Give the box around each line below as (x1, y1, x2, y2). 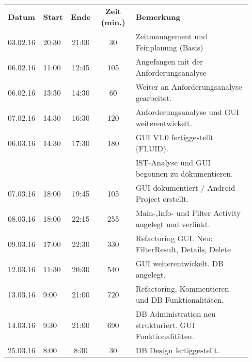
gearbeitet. (135, 92, 172, 103)
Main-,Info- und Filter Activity (135, 207, 241, 218)
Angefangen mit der (135, 56, 203, 67)
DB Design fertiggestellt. (135, 345, 220, 356)
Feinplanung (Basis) (135, 42, 204, 53)
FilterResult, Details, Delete (135, 244, 231, 255)
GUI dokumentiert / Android (135, 182, 236, 193)
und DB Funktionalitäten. (135, 294, 224, 305)
